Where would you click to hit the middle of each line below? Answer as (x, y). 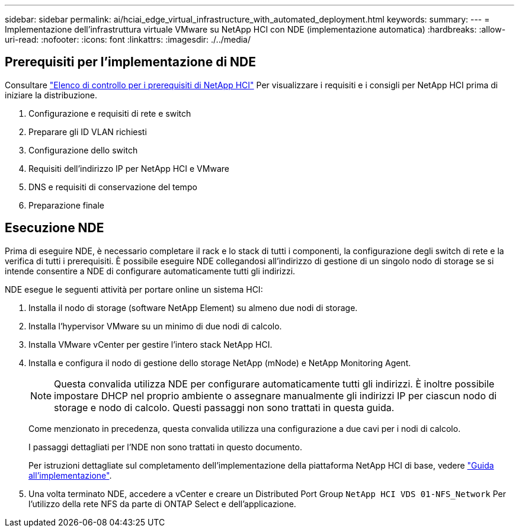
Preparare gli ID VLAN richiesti (88, 132)
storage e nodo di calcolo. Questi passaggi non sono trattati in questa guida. (224, 407)
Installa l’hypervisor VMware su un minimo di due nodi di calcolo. (155, 326)
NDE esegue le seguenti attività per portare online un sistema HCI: (134, 289)
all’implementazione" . (70, 475)
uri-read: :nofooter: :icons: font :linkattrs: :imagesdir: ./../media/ (128, 39)
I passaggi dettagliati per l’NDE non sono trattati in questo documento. (165, 447)
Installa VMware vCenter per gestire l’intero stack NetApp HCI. (150, 344)
